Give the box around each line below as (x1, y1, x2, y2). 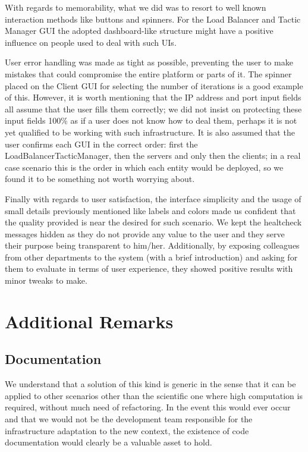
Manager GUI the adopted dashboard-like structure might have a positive (5, 24, 274, 37)
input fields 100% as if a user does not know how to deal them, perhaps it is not (5, 114, 297, 127)
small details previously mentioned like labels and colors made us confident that (5, 204, 296, 216)
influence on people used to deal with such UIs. (5, 36, 177, 48)
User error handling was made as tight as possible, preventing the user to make (5, 56, 293, 68)
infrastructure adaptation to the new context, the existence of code (5, 424, 249, 437)
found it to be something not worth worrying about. (5, 172, 195, 185)
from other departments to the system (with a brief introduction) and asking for (5, 250, 298, 263)
